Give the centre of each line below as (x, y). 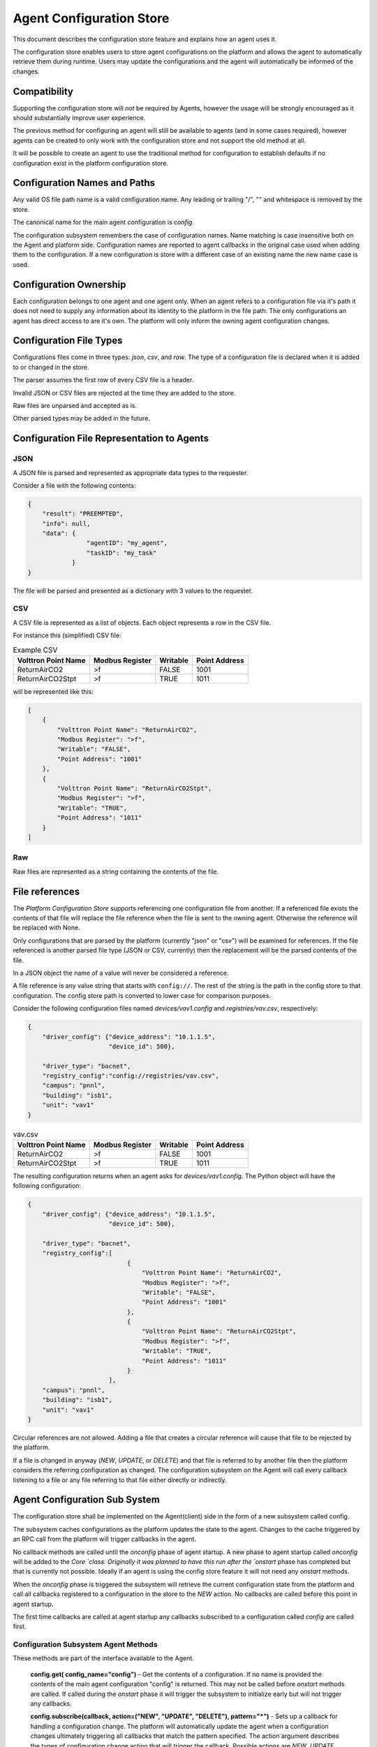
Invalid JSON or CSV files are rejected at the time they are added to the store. (124, 393)
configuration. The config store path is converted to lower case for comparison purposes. (142, 995)
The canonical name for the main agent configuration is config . (104, 222)
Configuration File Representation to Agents (111, 438)
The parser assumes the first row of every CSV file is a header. (103, 380)
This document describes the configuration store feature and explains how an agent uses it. (145, 39)
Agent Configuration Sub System (86, 1500)
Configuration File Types (68, 341)
